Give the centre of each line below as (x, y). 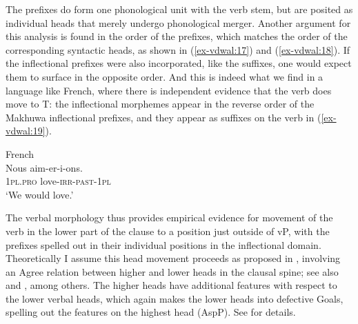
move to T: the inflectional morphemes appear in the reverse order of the (160, 104)
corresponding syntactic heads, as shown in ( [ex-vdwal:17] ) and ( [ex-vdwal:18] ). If (178, 49)
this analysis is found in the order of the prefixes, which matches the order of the (177, 36)
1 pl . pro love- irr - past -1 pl (58, 181)
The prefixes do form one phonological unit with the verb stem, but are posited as (179, 9)
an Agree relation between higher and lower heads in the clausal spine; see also (172, 271)
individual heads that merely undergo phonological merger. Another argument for (178, 22)
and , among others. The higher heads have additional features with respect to (171, 285)
